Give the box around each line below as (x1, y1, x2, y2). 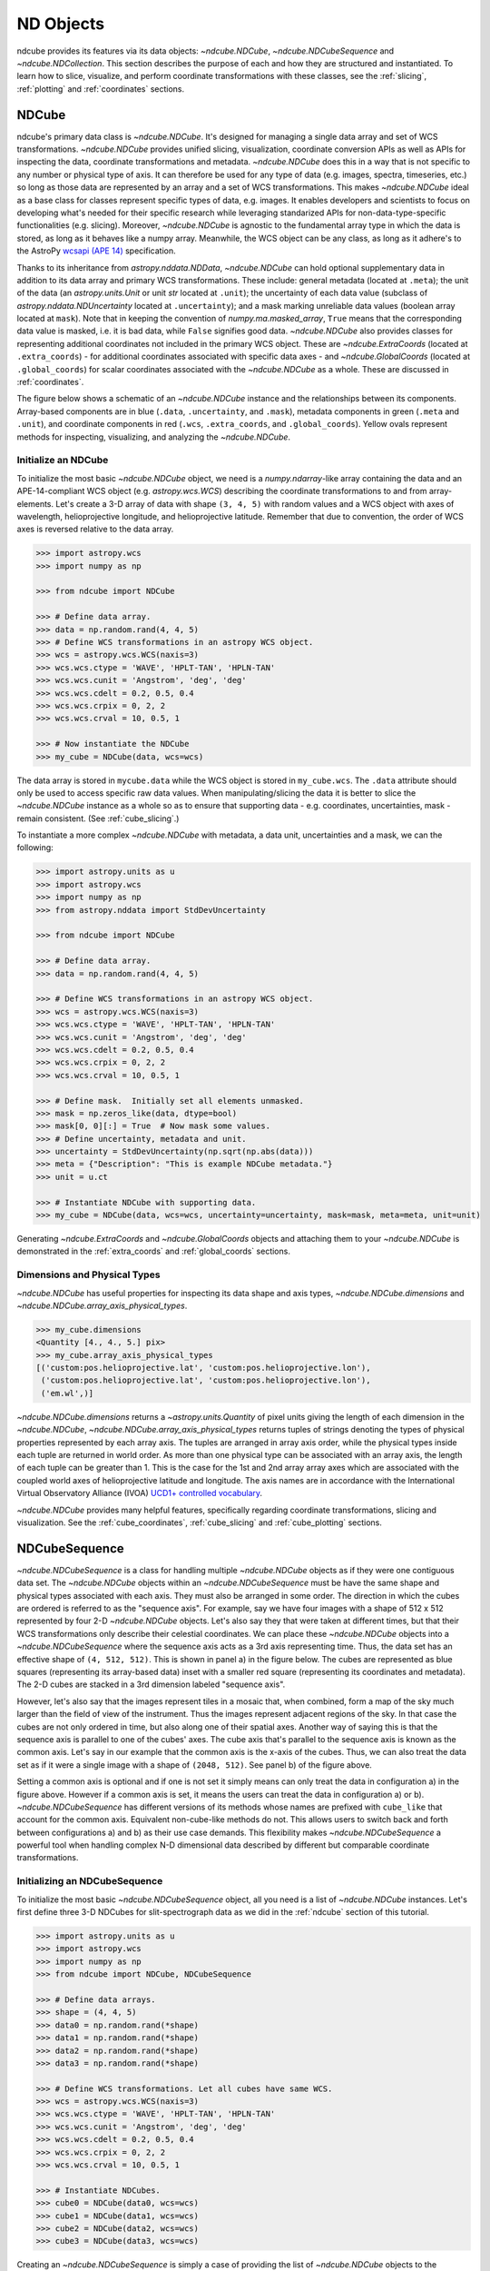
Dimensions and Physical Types (16, 1268, 161, 1281)
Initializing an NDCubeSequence (16, 1875, 163, 1888)
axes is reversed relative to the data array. (16, 523, 174, 535)
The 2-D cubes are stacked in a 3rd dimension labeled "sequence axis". (16, 1679, 286, 1690)
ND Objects (16, 14, 104, 34)
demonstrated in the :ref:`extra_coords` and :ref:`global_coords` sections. (16, 1245, 290, 1257)
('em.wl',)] (41, 1388, 94, 1398)
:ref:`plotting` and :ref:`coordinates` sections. (16, 83, 185, 94)
